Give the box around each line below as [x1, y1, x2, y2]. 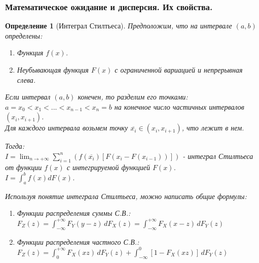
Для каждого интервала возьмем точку [5, 122, 128, 133]
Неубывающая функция [17, 64, 89, 75]
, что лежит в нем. [181, 122, 244, 133]
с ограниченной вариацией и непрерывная [115, 64, 243, 75]
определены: [5, 30, 43, 41]
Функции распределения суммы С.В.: [17, 208, 131, 218]
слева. [17, 74, 35, 85]
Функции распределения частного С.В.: [17, 236, 139, 247]
